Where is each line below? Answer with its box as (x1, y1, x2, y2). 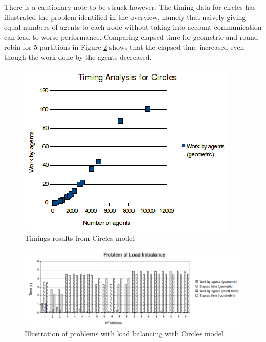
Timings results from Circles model (25, 232, 135, 243)
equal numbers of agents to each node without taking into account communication (4, 22, 262, 32)
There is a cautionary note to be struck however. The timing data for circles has (4, 2, 256, 12)
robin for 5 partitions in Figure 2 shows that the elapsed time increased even (4, 41, 245, 52)
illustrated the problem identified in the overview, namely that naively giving (4, 11, 246, 22)
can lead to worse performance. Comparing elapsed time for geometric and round (4, 31, 258, 42)
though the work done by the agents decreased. (4, 51, 152, 62)
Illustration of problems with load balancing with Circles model (25, 328, 224, 339)
